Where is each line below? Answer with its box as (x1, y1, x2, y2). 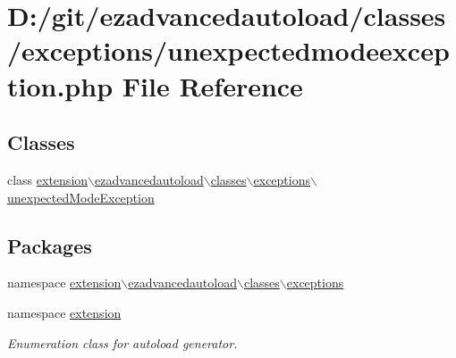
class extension (7, 170, 89, 188)
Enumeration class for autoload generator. (7, 333, 238, 352)
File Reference (122, 67, 303, 104)
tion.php (7, 67, 114, 104)
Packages (7, 231, 92, 259)
